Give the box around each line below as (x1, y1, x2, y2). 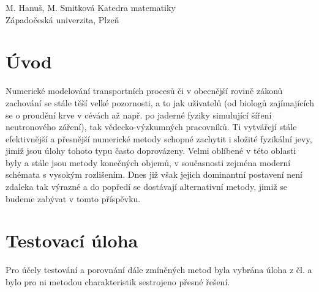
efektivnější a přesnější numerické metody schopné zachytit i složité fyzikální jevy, (6, 132, 312, 145)
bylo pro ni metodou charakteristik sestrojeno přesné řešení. (6, 275, 230, 288)
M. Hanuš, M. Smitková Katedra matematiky (6, 1, 176, 13)
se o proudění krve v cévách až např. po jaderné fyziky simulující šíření (6, 108, 272, 121)
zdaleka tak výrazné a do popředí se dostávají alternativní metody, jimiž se (6, 180, 288, 193)
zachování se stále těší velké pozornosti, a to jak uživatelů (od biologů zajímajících (6, 96, 314, 109)
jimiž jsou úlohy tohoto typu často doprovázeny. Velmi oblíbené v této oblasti (6, 144, 296, 157)
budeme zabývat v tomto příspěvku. (6, 192, 141, 205)
